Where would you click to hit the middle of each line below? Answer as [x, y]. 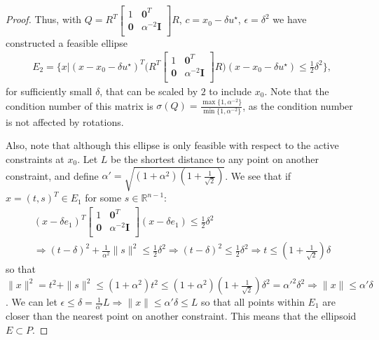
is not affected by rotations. [65, 121]
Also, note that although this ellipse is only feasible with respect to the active [172, 145]
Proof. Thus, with [44, 19]
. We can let [32, 302]
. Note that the [297, 91]
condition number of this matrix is [80, 105]
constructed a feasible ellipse [67, 42]
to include [230, 91]
